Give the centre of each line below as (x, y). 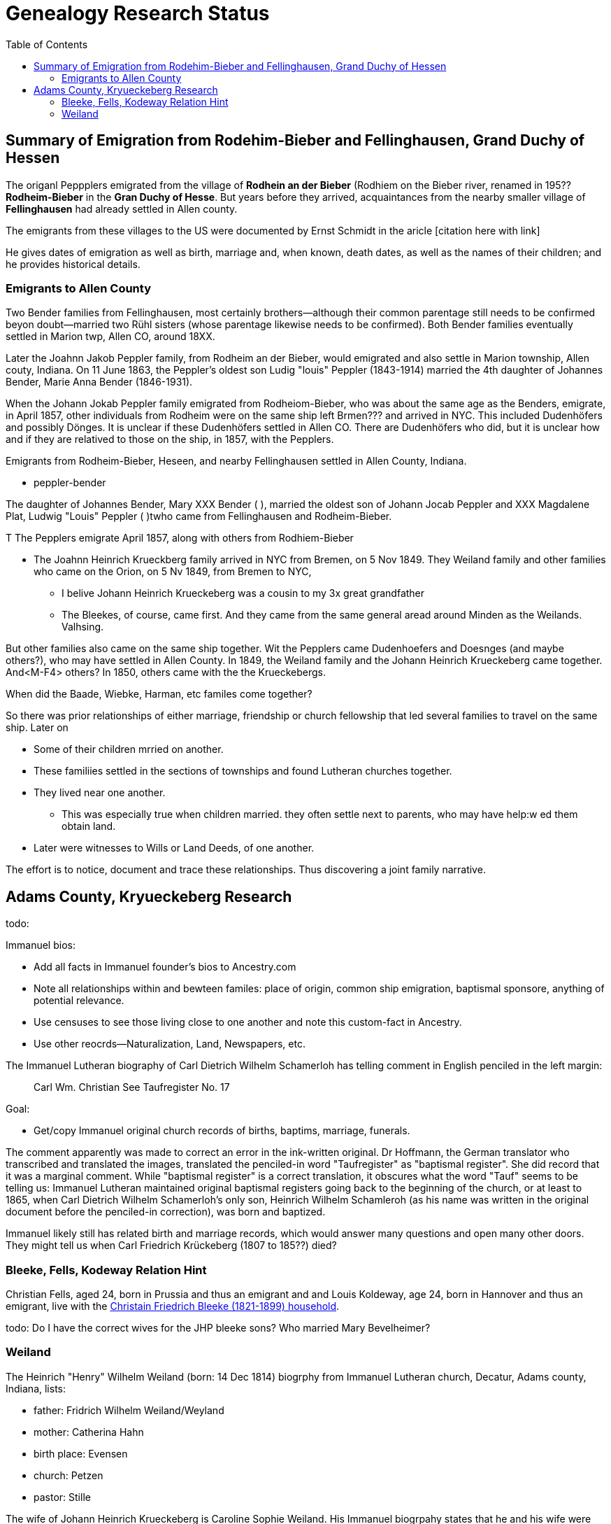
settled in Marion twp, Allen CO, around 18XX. (110, 337)
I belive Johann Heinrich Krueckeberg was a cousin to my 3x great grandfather (243, 593)
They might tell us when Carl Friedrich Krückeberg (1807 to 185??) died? (171, 1246)
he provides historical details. (73, 264)
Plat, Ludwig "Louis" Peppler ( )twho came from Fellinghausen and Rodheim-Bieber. (199, 516)
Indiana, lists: (36, 1388)
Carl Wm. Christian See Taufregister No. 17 (132, 1087)
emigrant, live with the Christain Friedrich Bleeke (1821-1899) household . (173, 1306)
